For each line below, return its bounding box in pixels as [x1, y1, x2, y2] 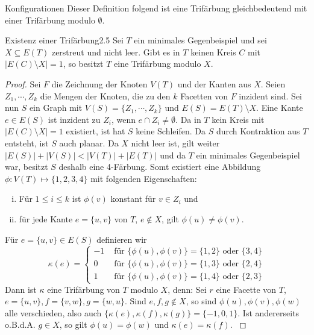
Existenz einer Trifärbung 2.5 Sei [5, 34, 124, 46]
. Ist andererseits [237, 306, 300, 319]
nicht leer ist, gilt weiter [131, 136, 220, 149]
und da [160, 148, 186, 161]
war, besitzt [5, 160, 48, 173]
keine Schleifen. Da [136, 125, 206, 137]
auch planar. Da [59, 136, 119, 149]
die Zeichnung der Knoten [51, 77, 148, 90]
